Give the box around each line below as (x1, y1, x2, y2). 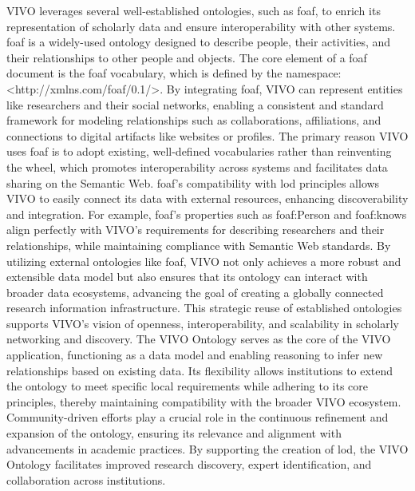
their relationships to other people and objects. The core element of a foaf (6, 49, 367, 65)
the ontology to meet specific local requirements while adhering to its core (6, 378, 369, 394)
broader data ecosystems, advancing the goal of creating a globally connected (6, 283, 384, 300)
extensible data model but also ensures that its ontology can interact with (6, 268, 368, 285)
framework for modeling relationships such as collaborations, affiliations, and (6, 112, 381, 129)
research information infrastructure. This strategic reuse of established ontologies (6, 299, 402, 316)
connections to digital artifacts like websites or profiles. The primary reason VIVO (6, 127, 409, 144)
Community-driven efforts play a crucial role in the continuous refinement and (6, 409, 389, 426)
